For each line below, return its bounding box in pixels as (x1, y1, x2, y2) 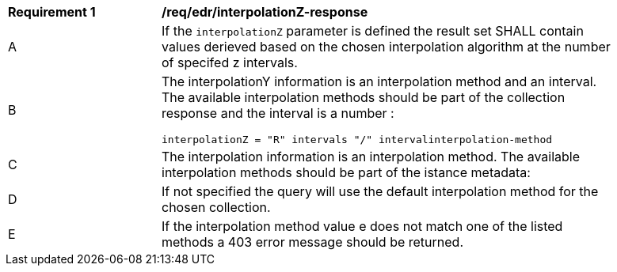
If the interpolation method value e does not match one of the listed (162, 218, 563, 234)
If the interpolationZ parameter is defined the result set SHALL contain (162, 23, 584, 39)
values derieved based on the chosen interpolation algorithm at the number (162, 39, 611, 55)
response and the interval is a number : (162, 105, 394, 121)
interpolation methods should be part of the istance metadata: (162, 164, 531, 180)
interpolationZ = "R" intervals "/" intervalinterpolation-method (162, 134, 553, 145)
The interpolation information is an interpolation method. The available (162, 149, 581, 164)
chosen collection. (162, 199, 271, 215)
